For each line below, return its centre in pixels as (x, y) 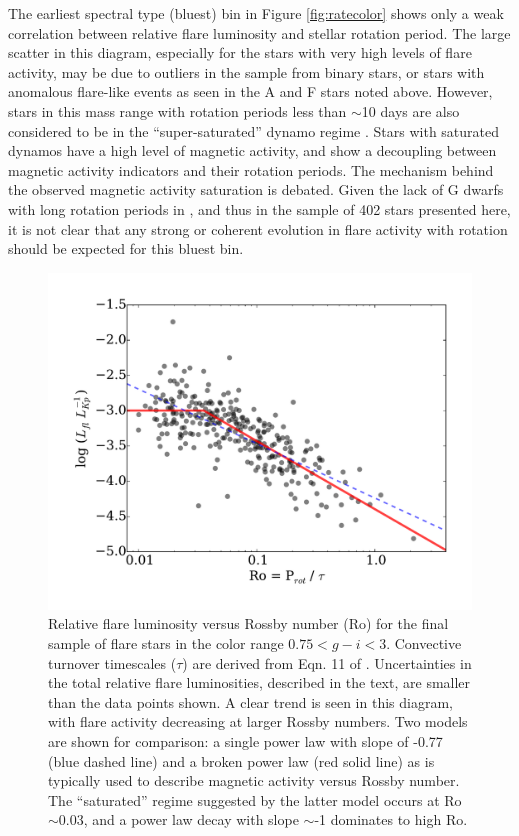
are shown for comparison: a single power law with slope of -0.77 (245, 740)
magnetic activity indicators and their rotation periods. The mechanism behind (251, 169)
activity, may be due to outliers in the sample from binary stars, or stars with (246, 71)
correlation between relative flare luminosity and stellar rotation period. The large (259, 32)
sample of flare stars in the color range (166, 642)
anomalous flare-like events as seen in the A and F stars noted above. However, (250, 91)
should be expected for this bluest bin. (126, 248)
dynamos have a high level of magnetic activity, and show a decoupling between (252, 150)
